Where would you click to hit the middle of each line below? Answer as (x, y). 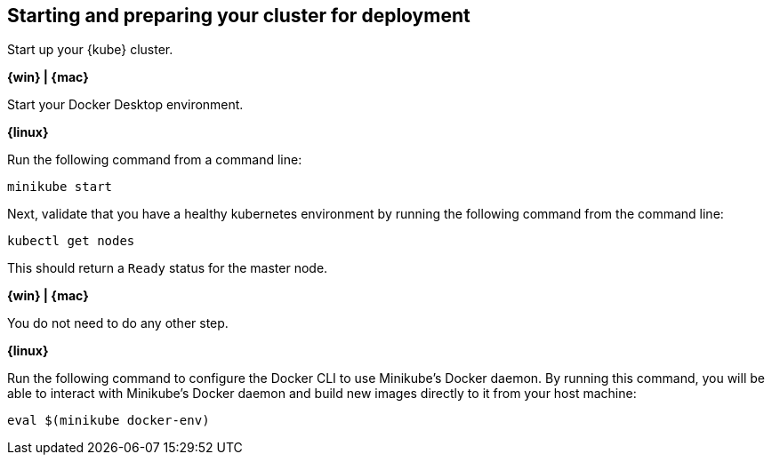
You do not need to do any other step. (118, 323)
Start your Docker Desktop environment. (125, 105)
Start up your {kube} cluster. (90, 50)
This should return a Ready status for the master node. (168, 268)
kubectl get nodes (71, 241)
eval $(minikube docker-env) (109, 421)
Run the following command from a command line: (155, 160)
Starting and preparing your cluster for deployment (239, 16)
